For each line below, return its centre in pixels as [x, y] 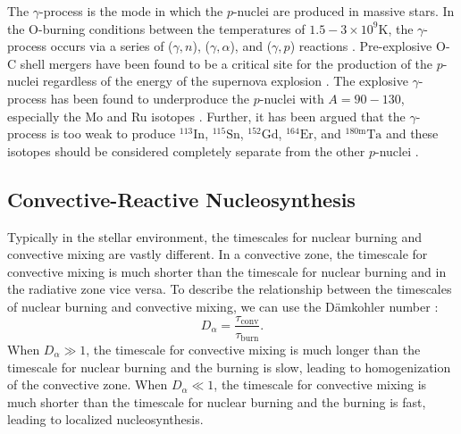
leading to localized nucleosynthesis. [105, 419]
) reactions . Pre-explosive [361, 46]
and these [412, 134]
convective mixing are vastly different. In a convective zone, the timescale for [218, 254]
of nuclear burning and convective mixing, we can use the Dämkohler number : [223, 306]
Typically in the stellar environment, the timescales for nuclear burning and [215, 236]
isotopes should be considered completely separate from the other [186, 150]
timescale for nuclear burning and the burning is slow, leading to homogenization [229, 367]
